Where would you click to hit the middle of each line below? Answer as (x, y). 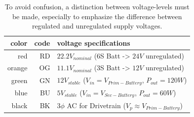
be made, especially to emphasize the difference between (97, 16)
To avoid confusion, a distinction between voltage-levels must (97, 6)
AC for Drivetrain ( (96, 105)
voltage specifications (94, 43)
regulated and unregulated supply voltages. (97, 26)
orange (18, 68)
